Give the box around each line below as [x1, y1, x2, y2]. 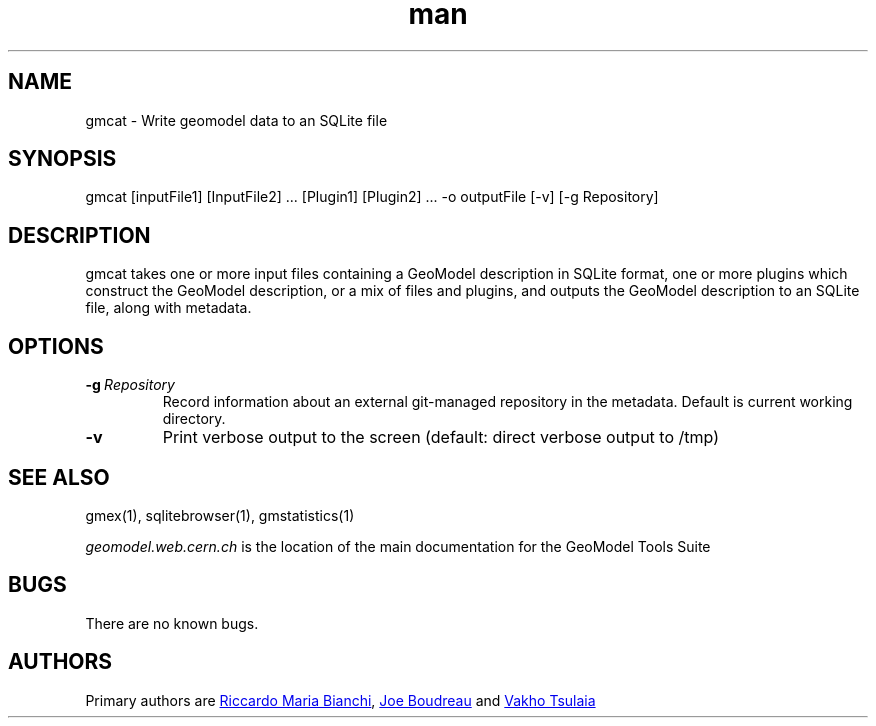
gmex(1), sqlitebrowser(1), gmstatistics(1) [85, 506, 355, 524]
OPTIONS [8, 333, 104, 359]
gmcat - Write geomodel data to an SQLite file [85, 111, 388, 129]
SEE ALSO [8, 464, 110, 490]
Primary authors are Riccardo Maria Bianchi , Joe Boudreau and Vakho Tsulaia [85, 691, 596, 709]
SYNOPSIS [8, 146, 117, 172]
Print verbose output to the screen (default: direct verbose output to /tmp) [162, 427, 719, 448]
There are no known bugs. [85, 614, 259, 632]
